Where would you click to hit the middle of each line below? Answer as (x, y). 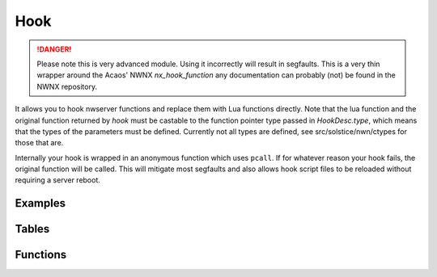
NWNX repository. (67, 86)
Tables (32, 229)
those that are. (39, 143)
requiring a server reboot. (58, 180)
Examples (40, 203)
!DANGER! (54, 49)
